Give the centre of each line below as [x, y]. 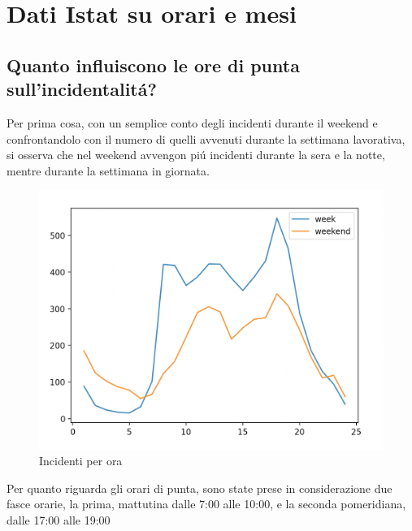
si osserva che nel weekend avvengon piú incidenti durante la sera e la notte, [196, 155]
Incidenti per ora [81, 461]
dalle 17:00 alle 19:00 [59, 519]
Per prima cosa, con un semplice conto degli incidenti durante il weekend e [192, 122]
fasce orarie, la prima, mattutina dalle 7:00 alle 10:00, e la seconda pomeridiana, [206, 504]
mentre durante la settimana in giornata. [108, 170]
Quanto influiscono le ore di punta [153, 65]
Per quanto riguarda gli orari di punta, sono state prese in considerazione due [199, 488]
